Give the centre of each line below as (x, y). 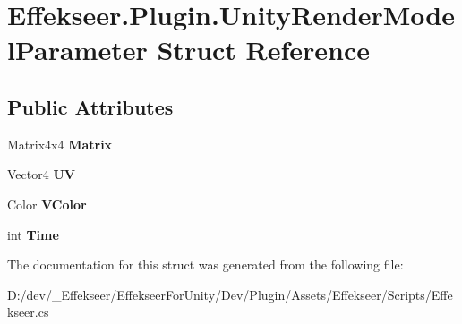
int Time (33, 234)
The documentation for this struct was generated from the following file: (205, 264)
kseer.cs (28, 312)
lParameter (77, 50)
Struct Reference (264, 50)
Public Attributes (90, 106)
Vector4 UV (41, 174)
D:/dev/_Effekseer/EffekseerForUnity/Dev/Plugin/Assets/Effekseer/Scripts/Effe (230, 294)
